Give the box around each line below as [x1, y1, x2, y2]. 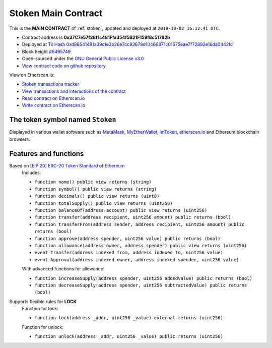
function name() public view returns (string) [34, 179, 152, 185]
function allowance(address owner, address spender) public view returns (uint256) [34, 243, 247, 248]
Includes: [22, 169, 41, 176]
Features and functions [9, 149, 84, 158]
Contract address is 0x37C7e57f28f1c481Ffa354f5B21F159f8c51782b [22, 34, 171, 40]
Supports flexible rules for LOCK [9, 298, 77, 305]
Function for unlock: [22, 324, 64, 330]
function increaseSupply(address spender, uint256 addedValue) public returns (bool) [34, 275, 253, 281]
